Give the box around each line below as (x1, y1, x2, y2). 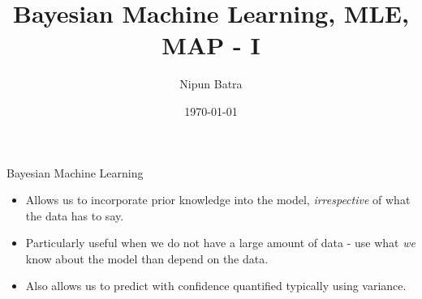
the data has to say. (25, 207, 124, 224)
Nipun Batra (179, 75, 243, 92)
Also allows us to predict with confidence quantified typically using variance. (25, 277, 407, 294)
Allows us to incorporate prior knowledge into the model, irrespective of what (25, 191, 411, 208)
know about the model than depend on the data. (25, 250, 269, 267)
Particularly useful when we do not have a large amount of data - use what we (25, 234, 416, 251)
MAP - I (161, 28, 261, 62)
